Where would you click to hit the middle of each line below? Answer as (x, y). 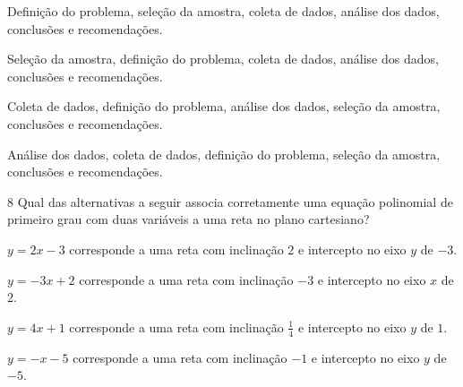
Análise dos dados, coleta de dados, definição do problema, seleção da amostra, (224, 154)
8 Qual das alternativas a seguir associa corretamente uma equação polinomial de (230, 201)
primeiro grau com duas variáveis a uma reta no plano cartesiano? (189, 219)
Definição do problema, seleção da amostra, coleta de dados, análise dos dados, (223, 11)
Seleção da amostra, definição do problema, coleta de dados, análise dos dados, (223, 59)
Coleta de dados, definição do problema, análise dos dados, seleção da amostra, (224, 106)
